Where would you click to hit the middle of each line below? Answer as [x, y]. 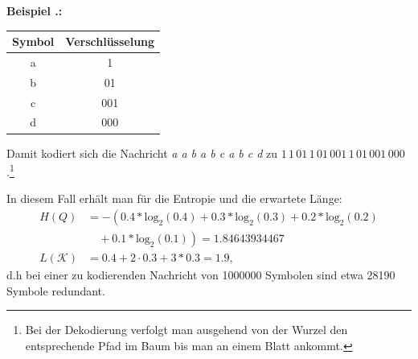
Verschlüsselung [110, 41]
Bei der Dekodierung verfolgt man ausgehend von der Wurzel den [186, 330]
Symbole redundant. [56, 290]
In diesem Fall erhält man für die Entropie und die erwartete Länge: [174, 198]
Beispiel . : [35, 10]
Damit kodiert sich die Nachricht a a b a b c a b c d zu [142, 153]
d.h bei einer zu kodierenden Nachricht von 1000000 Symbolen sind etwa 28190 [201, 275]
